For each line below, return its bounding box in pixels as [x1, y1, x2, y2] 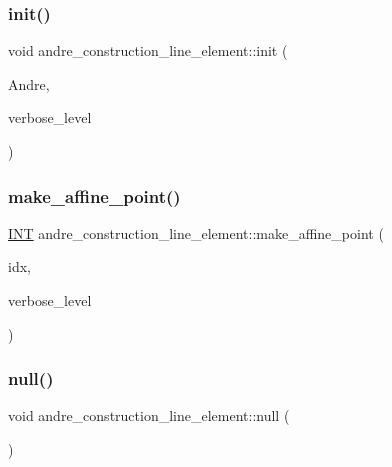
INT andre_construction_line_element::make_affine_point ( [8, 222, 384, 243]
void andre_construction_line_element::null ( [8, 405, 290, 426]
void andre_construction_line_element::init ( [8, 40, 288, 61]
